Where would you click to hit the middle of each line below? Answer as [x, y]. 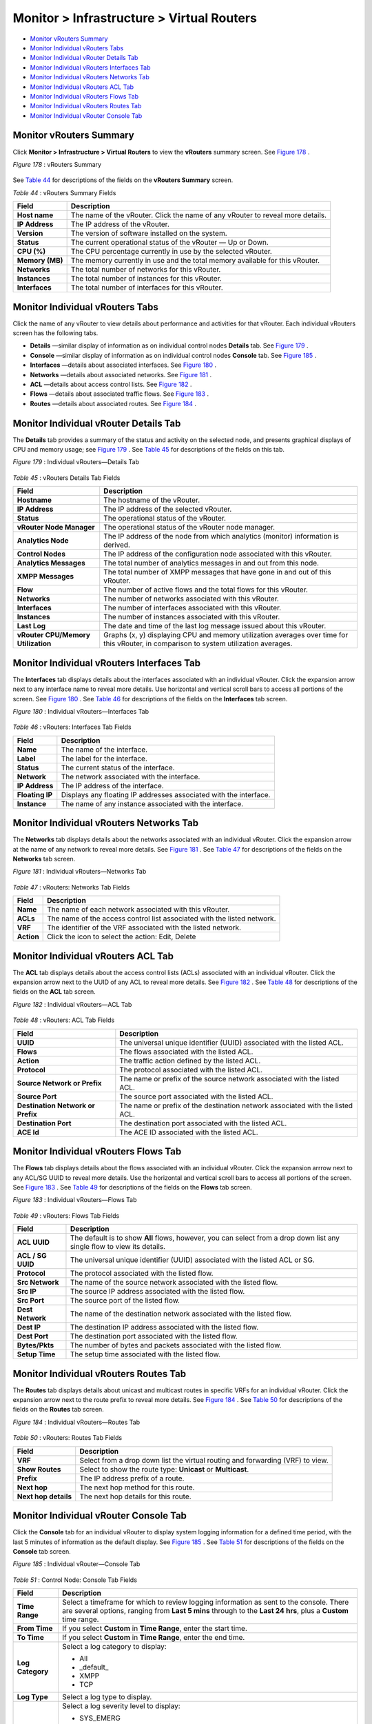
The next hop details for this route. [136, 1496]
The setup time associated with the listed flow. [145, 1354]
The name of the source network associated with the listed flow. [174, 1283]
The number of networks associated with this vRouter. [191, 599]
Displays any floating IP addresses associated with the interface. [166, 794]
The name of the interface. [104, 750]
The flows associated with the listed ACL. [186, 1052]
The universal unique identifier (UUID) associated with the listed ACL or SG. [192, 1260]
